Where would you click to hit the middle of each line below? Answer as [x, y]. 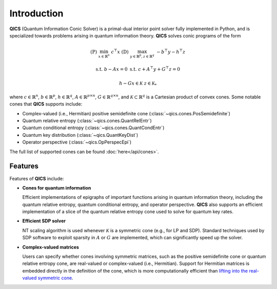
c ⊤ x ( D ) [120, 51]
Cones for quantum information [57, 188]
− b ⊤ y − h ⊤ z [171, 51]
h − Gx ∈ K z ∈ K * [138, 84]
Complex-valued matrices [51, 247]
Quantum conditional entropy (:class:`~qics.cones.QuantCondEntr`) [93, 128]
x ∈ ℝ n [104, 56]
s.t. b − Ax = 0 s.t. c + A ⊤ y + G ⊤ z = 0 [138, 69]
